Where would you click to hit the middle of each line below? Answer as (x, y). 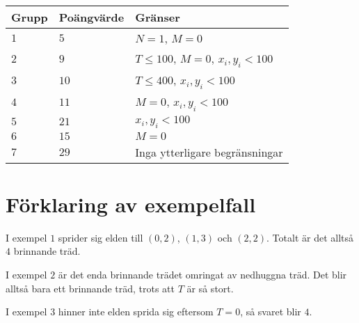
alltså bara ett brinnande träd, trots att (90, 288)
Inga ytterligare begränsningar (209, 152)
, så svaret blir (271, 312)
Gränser (158, 17)
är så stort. (210, 288)
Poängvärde (91, 17)
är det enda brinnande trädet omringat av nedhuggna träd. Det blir (202, 275)
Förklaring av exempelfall (131, 204)
